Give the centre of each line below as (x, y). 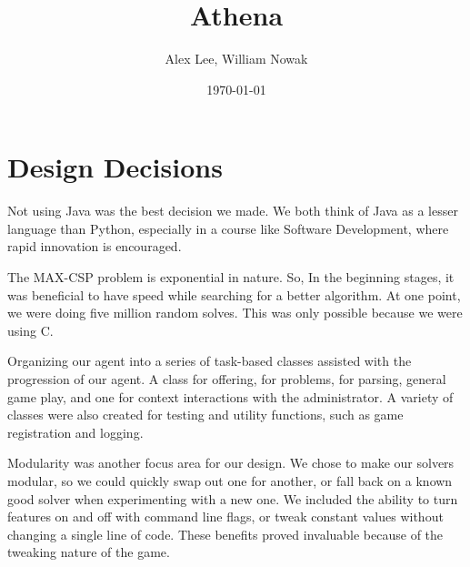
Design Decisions (115, 167)
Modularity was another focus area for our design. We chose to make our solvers (231, 463)
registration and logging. (75, 432)
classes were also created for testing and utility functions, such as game (205, 415)
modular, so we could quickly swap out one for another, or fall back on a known (230, 480)
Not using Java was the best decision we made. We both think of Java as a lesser (233, 211)
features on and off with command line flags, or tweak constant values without (225, 516)
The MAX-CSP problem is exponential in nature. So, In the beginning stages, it (231, 277)
